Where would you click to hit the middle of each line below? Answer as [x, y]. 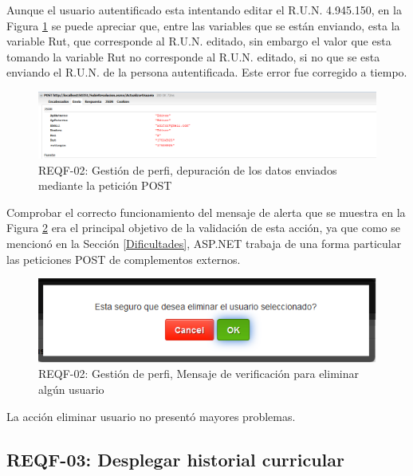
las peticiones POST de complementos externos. [124, 259]
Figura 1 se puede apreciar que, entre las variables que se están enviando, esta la [203, 25]
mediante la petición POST [105, 185]
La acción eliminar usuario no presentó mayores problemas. [151, 416]
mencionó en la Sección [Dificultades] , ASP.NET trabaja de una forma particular [204, 243]
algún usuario [71, 389]
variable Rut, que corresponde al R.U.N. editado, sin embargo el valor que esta [199, 41]
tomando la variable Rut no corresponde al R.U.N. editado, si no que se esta [193, 56]
